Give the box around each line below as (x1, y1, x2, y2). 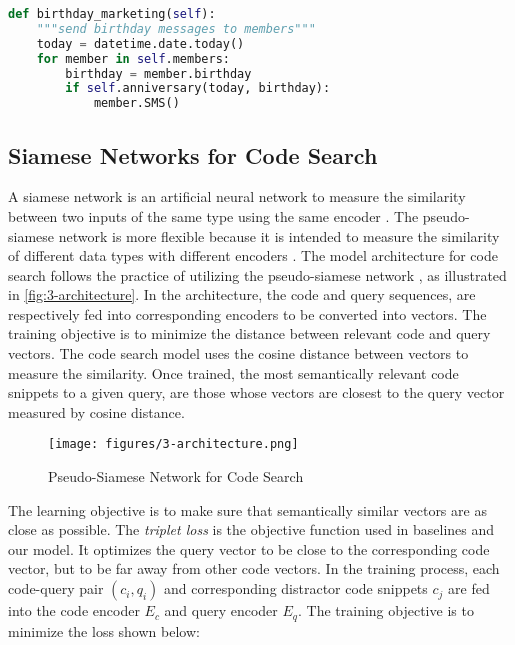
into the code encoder (8, 600, 140, 621)
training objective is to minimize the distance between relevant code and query (8, 323, 491, 344)
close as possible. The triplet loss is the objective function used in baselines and (8, 519, 495, 540)
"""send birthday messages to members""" (36, 21, 316, 36)
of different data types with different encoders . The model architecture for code (8, 245, 498, 266)
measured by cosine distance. (8, 401, 185, 422)
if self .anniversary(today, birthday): (65, 81, 331, 96)
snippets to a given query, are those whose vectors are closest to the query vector (8, 382, 505, 403)
